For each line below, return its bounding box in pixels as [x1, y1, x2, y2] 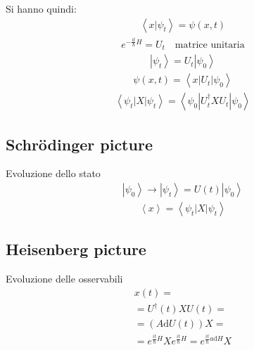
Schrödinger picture [6, 133, 153, 155]
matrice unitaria [174, 39, 245, 50]
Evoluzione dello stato [6, 166, 101, 181]
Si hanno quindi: [6, 1, 77, 15]
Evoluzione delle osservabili [6, 271, 123, 286]
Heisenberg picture [6, 238, 146, 260]
